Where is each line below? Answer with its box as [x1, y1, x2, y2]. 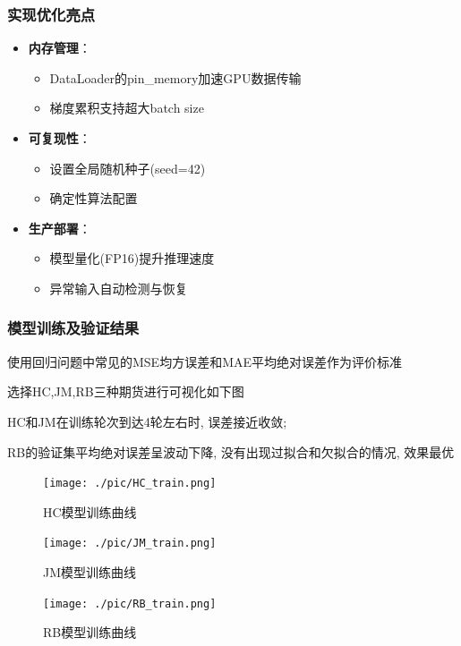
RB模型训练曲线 [43, 623, 137, 642]
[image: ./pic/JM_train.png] [43, 537, 217, 550]
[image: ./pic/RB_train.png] [43, 597, 217, 610]
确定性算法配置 [49, 189, 138, 208]
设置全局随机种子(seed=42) [49, 158, 206, 177]
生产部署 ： [28, 218, 91, 237]
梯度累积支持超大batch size [49, 98, 204, 117]
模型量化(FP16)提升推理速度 [49, 249, 215, 268]
